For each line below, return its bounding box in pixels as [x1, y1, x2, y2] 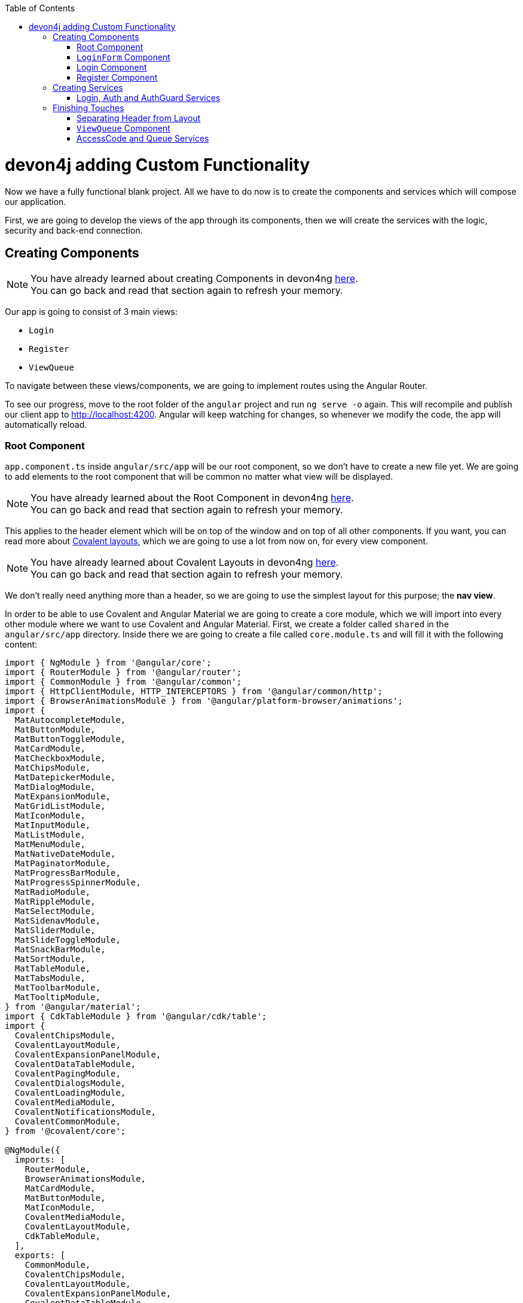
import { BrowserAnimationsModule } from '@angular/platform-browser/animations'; [5, 696, 403, 706]
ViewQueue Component [77, 123, 170, 133]
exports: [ [14, 1250, 66, 1261]
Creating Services [53, 82, 123, 93]
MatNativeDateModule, [14, 849, 116, 859]
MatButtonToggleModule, [14, 734, 126, 744]
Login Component [77, 62, 147, 72]
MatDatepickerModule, [14, 772, 116, 783]
